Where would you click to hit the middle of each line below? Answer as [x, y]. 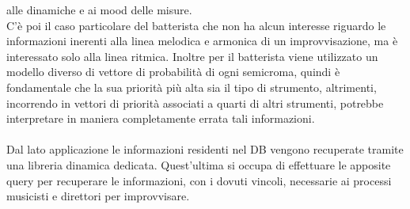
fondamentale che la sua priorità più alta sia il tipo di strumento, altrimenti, [192, 87]
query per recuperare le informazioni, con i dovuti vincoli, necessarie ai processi [199, 180]
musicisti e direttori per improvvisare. [98, 196]
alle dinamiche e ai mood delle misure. [99, 9]
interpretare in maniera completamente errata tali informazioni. [161, 118]
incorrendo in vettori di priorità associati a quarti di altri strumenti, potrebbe [195, 103]
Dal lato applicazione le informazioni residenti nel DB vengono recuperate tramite [205, 149]
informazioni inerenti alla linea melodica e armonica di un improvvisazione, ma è [202, 41]
